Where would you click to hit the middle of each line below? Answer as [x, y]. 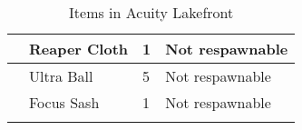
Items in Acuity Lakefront [151, 12]
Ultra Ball [61, 76]
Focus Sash [64, 102]
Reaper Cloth [79, 49]
